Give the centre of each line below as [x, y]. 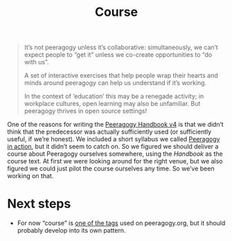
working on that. [30, 176]
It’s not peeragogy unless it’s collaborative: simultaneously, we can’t [121, 47]
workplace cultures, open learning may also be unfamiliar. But [112, 104]
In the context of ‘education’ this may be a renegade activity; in [114, 96]
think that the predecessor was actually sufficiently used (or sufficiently [109, 132]
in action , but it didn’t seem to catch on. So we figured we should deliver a [113, 147]
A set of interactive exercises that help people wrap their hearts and [121, 75]
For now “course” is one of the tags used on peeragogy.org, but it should [121, 223]
